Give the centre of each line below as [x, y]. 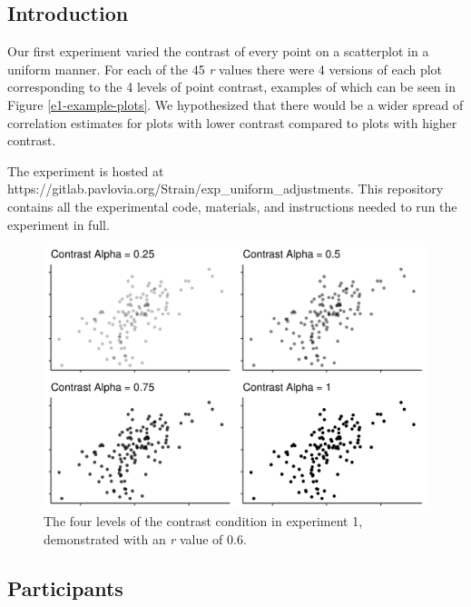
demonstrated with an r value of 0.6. [145, 538]
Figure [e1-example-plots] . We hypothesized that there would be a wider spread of [235, 104]
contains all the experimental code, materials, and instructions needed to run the [232, 206]
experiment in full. [59, 224]
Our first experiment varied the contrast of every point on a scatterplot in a [218, 51]
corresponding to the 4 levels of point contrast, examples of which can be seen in [231, 87]
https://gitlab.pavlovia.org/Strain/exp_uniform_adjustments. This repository [226, 189]
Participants [65, 587]
